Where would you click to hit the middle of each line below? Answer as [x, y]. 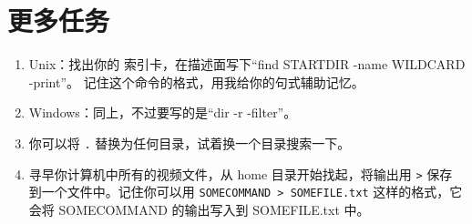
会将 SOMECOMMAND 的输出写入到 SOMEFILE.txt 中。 [199, 209]
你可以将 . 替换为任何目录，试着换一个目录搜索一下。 [190, 143]
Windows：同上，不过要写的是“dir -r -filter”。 [163, 112]
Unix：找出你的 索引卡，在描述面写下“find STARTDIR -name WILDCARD [247, 64]
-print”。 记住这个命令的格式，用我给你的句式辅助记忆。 [196, 81]
